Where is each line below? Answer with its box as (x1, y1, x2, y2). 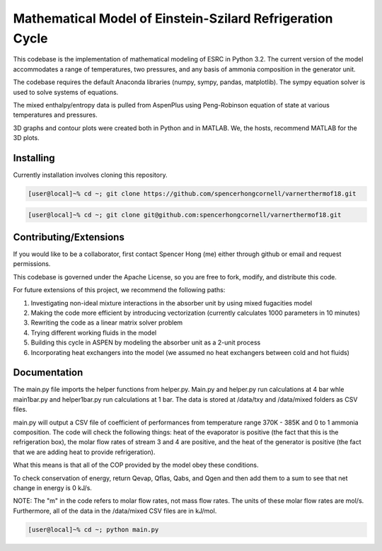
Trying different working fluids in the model (30, 328, 157, 337)
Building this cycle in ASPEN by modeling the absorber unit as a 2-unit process (30, 338, 261, 347)
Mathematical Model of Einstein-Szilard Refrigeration (13, 11, 333, 26)
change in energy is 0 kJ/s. (13, 483, 92, 492)
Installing (13, 152, 56, 164)
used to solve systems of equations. (13, 88, 119, 96)
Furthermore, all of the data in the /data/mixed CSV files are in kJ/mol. (13, 506, 217, 515)
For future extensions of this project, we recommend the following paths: (13, 286, 226, 294)
